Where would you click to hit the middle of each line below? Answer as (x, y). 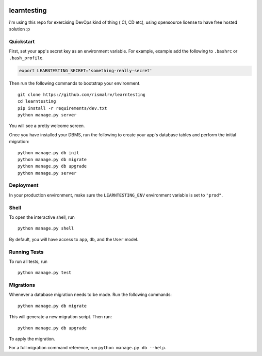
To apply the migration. (32, 339)
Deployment (24, 185)
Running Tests (26, 252)
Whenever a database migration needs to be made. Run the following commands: (90, 295)
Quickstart (22, 41)
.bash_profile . (26, 58)
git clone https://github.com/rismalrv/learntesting (82, 94)
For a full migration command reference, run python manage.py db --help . (88, 348)
